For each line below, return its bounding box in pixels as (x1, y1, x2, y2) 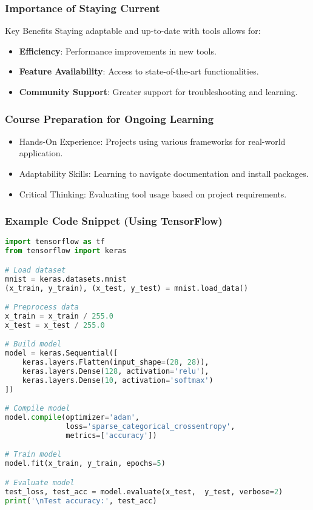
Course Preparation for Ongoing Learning (5, 111, 214, 126)
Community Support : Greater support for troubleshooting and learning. (19, 85, 298, 98)
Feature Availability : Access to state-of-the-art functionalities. (19, 65, 259, 78)
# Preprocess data (5, 303, 79, 312)
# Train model (5, 450, 62, 459)
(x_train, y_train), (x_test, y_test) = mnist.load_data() (5, 283, 248, 293)
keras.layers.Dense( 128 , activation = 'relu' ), (22, 367, 209, 376)
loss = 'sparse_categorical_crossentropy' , (66, 422, 235, 431)
